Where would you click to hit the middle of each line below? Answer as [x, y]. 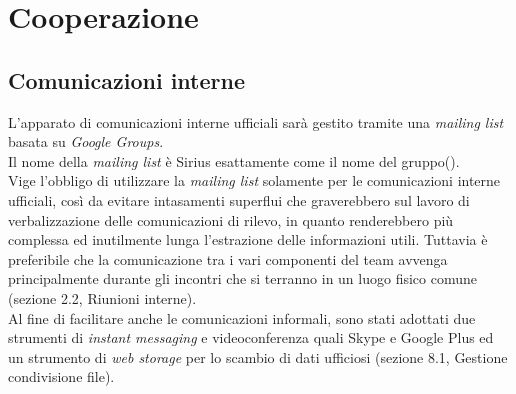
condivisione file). [61, 376]
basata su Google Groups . [86, 141]
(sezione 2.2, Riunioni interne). [102, 297]
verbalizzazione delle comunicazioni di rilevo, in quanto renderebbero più [231, 219]
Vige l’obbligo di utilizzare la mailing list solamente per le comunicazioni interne [254, 180]
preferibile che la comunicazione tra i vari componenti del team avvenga [228, 258]
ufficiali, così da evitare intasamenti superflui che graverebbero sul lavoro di [239, 199]
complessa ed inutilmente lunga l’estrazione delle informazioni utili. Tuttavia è [248, 239]
